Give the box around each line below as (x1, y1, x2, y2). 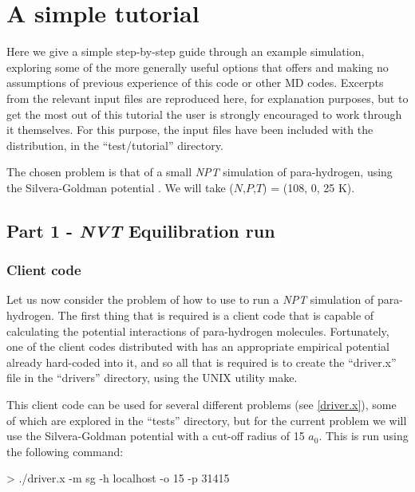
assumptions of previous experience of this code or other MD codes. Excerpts (6, 74, 384, 91)
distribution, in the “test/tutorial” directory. (6, 136, 223, 153)
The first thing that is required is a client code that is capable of (57, 307, 374, 324)
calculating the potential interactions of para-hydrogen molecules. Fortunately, (6, 322, 389, 339)
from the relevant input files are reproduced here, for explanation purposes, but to (6, 89, 409, 106)
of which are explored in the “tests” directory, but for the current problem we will (6, 411, 407, 428)
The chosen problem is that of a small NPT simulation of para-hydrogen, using (6, 163, 393, 180)
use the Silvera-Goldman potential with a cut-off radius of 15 (6, 427, 305, 444)
